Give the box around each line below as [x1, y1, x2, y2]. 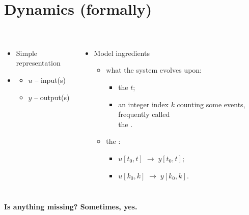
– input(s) [35, 74, 66, 85]
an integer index [118, 99, 169, 109]
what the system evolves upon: [106, 65, 202, 75]
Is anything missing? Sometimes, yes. [4, 201, 137, 212]
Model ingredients [94, 47, 150, 58]
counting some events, [177, 99, 245, 109]
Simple [16, 47, 38, 58]
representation [16, 57, 61, 68]
